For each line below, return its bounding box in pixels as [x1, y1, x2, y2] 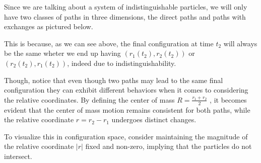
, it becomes [210, 94, 247, 105]
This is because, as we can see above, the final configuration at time [4, 38, 214, 48]
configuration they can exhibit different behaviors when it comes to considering [4, 85, 248, 95]
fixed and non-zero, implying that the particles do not [85, 141, 252, 151]
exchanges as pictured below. [4, 21, 93, 32]
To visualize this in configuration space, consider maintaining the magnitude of [4, 131, 248, 141]
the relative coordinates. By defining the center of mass [4, 94, 175, 105]
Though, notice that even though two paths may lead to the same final [4, 74, 223, 85]
